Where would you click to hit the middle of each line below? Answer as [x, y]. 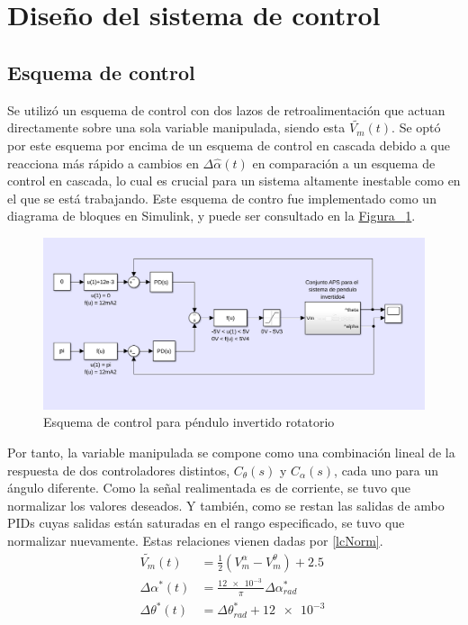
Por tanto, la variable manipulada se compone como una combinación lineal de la [231, 453]
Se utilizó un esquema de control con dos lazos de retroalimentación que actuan [226, 109]
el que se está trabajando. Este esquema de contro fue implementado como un [222, 198]
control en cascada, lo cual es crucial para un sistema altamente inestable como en [234, 181]
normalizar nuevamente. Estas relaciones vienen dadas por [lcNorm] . [195, 540]
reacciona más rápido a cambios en [103, 163]
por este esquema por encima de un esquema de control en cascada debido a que [229, 145]
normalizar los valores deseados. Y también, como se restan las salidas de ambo [226, 505]
